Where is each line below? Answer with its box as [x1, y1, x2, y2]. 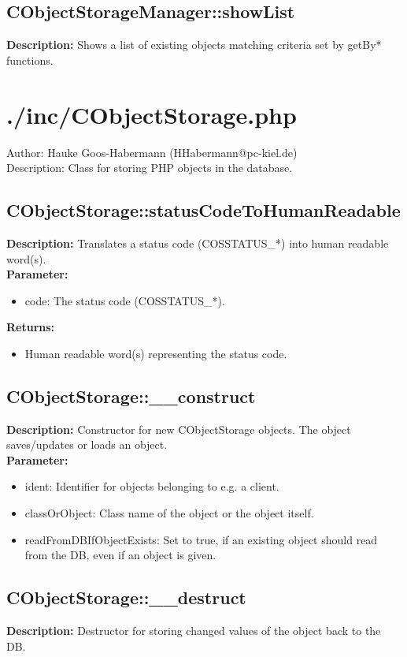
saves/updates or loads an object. [6, 436, 168, 453]
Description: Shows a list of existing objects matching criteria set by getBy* [6, 36, 382, 53]
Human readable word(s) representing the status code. [24, 345, 287, 361]
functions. [6, 51, 54, 68]
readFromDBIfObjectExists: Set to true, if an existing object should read [24, 531, 378, 547]
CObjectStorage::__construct [6, 383, 256, 408]
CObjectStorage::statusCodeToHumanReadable [6, 198, 401, 222]
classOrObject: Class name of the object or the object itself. [24, 505, 314, 521]
